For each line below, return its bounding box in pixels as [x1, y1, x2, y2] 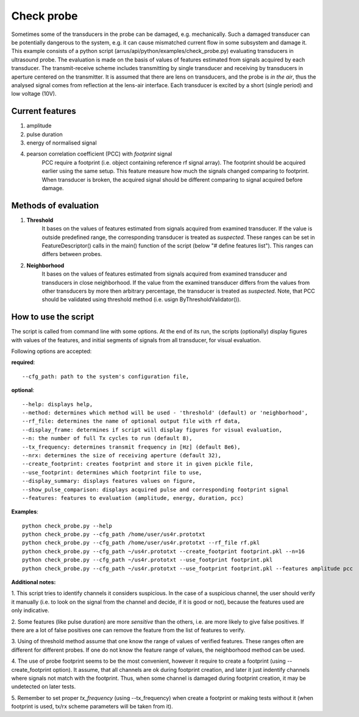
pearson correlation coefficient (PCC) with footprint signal [26, 150, 172, 158]
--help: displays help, [22, 401, 93, 408]
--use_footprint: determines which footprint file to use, [22, 469, 202, 476]
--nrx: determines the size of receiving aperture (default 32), [22, 452, 222, 458]
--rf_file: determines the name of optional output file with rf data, [22, 418, 241, 425]
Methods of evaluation [11, 200, 99, 210]
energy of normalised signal [26, 139, 97, 146]
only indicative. [11, 607, 50, 614]
